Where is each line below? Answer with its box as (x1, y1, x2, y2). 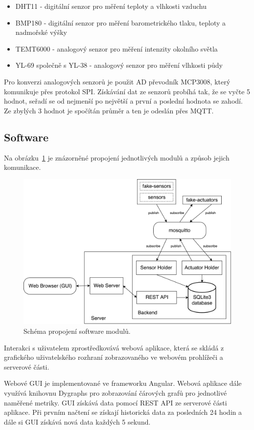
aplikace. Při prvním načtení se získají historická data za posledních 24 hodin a (4, 407, 242, 417)
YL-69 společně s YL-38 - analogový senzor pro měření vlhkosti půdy (15, 60, 223, 70)
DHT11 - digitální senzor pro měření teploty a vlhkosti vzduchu (15, 1, 207, 11)
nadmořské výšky (15, 27, 67, 37)
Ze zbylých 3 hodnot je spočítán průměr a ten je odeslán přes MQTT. (4, 105, 214, 115)
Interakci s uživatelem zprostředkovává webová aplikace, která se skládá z (4, 342, 224, 352)
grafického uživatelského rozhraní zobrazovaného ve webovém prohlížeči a (4, 352, 223, 362)
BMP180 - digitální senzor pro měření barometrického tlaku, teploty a (15, 17, 226, 27)
